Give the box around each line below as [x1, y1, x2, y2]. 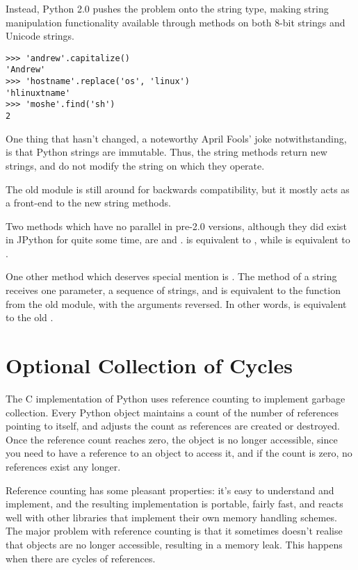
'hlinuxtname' [6, 88, 71, 98]
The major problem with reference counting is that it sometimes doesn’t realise [6, 523, 343, 538]
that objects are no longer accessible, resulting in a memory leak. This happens [6, 537, 343, 551]
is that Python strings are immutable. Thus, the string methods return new [6, 145, 327, 159]
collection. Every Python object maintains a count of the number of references [6, 405, 339, 419]
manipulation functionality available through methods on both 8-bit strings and [6, 15, 345, 29]
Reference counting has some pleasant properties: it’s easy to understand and [6, 482, 334, 497]
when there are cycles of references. [6, 551, 156, 565]
